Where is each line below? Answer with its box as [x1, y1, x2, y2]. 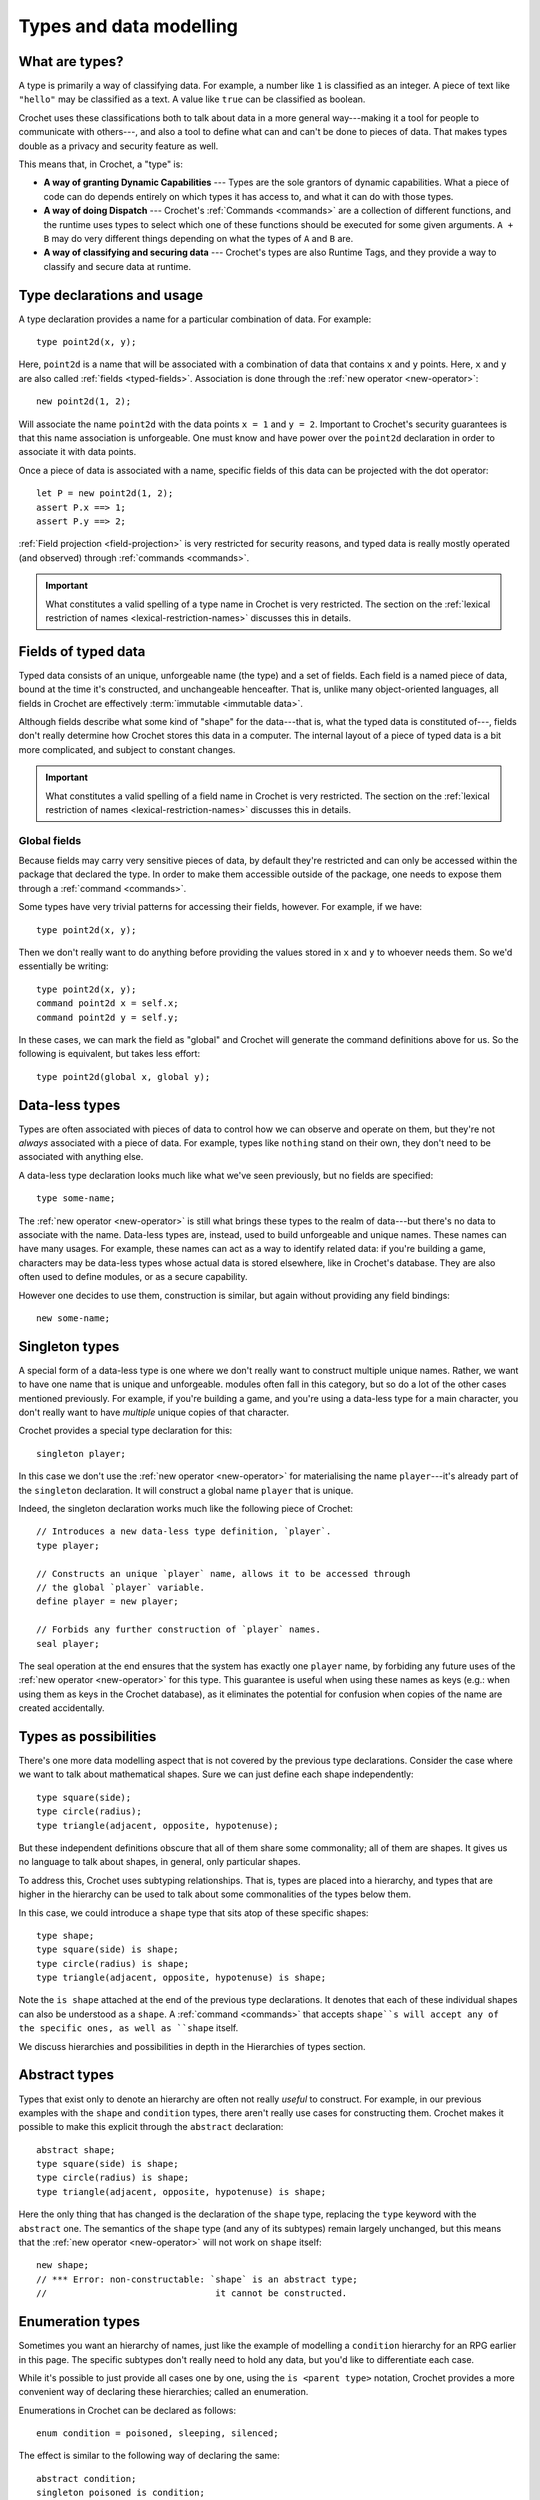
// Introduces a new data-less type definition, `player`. [36, 1526, 332, 1537]
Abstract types [18, 2066, 115, 2084]
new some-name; [36, 1312, 111, 1324]
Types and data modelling [18, 15, 239, 37]
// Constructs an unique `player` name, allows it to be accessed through [36, 1568, 411, 1579]
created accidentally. [18, 1702, 105, 1714]
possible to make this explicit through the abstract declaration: [18, 2121, 284, 2133]
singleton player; [36, 1448, 127, 1459]
